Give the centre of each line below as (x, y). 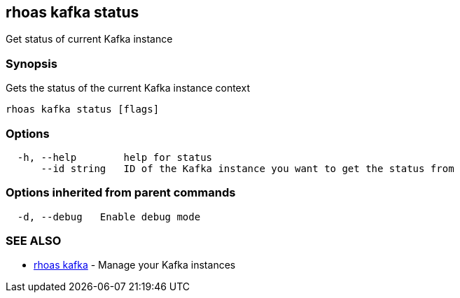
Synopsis (32, 63)
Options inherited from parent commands (121, 193)
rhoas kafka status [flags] (83, 109)
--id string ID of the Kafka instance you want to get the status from (248, 168)
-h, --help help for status (115, 157)
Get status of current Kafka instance (89, 39)
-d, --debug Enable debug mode (109, 217)
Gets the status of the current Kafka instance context (128, 88)
